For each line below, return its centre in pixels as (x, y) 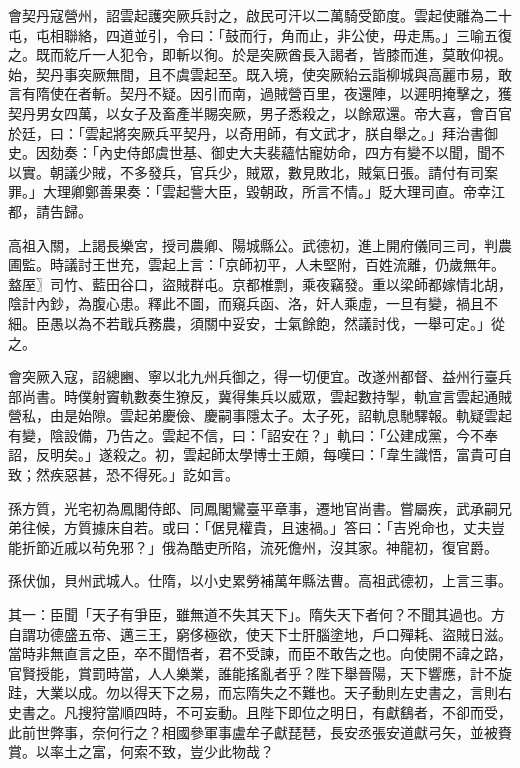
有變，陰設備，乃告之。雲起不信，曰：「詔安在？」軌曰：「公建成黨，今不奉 (253, 434)
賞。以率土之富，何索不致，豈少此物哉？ (141, 751)
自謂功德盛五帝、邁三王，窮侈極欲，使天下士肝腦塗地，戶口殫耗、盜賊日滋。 (260, 633)
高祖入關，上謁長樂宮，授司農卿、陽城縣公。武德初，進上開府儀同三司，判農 (260, 244)
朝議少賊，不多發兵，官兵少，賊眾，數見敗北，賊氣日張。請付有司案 (273, 171)
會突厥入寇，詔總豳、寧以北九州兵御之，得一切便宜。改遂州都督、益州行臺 (253, 376)
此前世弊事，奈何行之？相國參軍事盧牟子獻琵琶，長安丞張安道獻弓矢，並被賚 (260, 731)
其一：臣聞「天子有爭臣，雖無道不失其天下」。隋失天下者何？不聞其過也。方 (256, 614)
